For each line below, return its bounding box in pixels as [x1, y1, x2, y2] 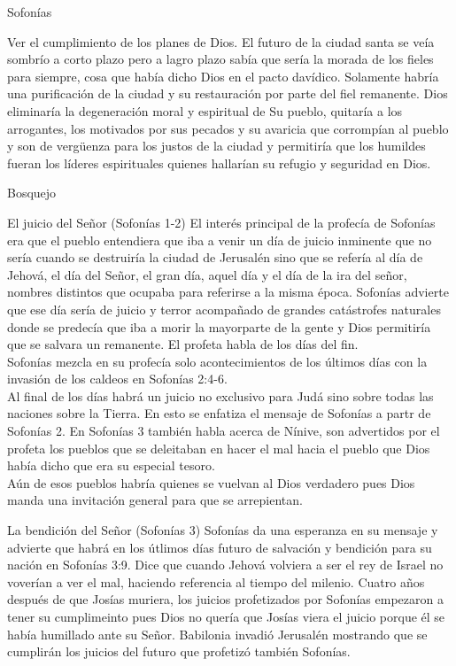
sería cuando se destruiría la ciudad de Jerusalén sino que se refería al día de [7, 248, 423, 267]
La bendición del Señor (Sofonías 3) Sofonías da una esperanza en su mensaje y [7, 521, 438, 539]
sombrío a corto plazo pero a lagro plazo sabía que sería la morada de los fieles [7, 50, 434, 68]
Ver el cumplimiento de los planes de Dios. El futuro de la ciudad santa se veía [7, 32, 435, 50]
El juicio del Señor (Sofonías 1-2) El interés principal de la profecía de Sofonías [7, 213, 436, 231]
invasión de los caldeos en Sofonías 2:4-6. [7, 369, 228, 388]
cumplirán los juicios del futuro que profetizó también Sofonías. [7, 642, 351, 661]
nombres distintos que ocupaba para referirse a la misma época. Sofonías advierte [7, 283, 449, 301]
